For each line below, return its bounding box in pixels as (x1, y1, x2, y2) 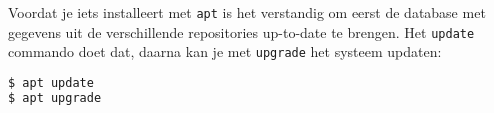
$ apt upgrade (8, 90, 102, 105)
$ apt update (8, 75, 94, 90)
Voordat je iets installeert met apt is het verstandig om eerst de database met (8, 2, 486, 22)
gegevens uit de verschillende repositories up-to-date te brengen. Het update (8, 21, 475, 42)
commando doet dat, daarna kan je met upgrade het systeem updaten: (8, 41, 442, 62)
